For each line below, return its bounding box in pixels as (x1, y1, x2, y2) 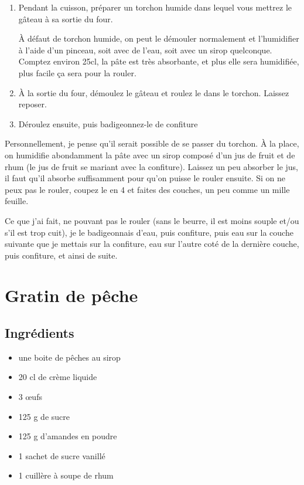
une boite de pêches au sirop (18, 351, 121, 363)
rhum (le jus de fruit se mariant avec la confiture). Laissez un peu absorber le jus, (5, 160, 298, 172)
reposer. (18, 98, 47, 110)
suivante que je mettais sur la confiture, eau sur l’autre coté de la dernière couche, (5, 238, 299, 250)
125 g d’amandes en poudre (18, 430, 117, 442)
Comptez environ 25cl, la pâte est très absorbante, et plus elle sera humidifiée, (18, 55, 299, 67)
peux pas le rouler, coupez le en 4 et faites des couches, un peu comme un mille (5, 183, 290, 195)
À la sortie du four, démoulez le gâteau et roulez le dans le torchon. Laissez (18, 86, 289, 99)
